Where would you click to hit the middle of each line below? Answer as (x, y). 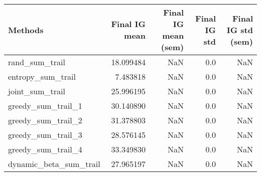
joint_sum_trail (37, 91)
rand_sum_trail (37, 62)
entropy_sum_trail (42, 76)
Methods (26, 30)
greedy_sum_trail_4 (45, 149)
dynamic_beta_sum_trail (54, 164)
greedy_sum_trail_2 (45, 120)
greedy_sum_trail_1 (45, 106)
